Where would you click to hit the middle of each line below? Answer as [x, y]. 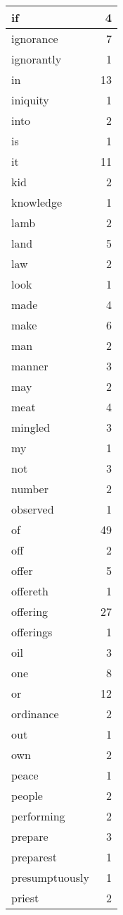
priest [25, 898]
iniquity [30, 100]
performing [38, 816]
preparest [34, 857]
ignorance [35, 38]
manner [30, 366]
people [27, 795]
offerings [32, 632]
